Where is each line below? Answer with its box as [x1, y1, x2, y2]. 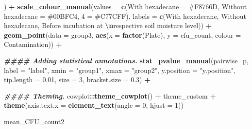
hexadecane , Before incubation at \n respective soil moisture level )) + [4, 20, 212, 30]
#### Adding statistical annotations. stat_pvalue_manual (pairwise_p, [4, 55, 249, 65]
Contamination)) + [4, 39, 62, 49]
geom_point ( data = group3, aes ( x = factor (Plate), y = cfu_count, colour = [4, 29, 241, 40]
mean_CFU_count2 [4, 116, 65, 126]
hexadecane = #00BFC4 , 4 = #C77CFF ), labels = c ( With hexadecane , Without [4, 11, 246, 21]
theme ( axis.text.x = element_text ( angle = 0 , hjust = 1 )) [4, 100, 184, 110]
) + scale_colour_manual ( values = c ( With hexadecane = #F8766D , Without [4, 1, 247, 11]
